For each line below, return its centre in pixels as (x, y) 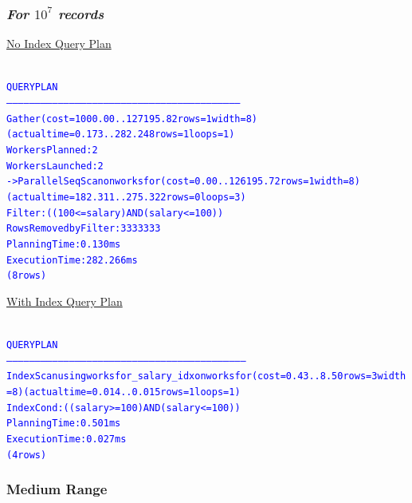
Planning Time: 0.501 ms (64, 424)
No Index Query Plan (59, 44)
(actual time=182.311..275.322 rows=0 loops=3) (126, 197)
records (81, 13)
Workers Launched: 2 (55, 166)
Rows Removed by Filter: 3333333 (84, 229)
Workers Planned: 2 (52, 151)
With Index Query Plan (65, 301)
